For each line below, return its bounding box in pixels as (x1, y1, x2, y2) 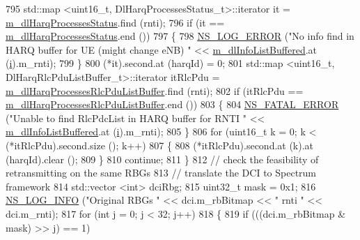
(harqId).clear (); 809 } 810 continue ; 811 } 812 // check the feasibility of (6, 151, 319, 166)
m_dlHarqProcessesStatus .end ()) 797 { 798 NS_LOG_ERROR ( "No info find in (6, 29, 354, 43)
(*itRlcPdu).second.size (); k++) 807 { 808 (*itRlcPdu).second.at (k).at (6, 137, 314, 152)
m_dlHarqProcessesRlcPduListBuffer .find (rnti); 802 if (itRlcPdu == (6, 83, 304, 98)
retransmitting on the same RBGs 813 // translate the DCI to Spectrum (6, 165, 317, 180)
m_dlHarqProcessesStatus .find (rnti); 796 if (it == (6, 15, 225, 29)
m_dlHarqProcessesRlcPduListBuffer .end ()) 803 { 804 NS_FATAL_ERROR (6, 97, 339, 112)
